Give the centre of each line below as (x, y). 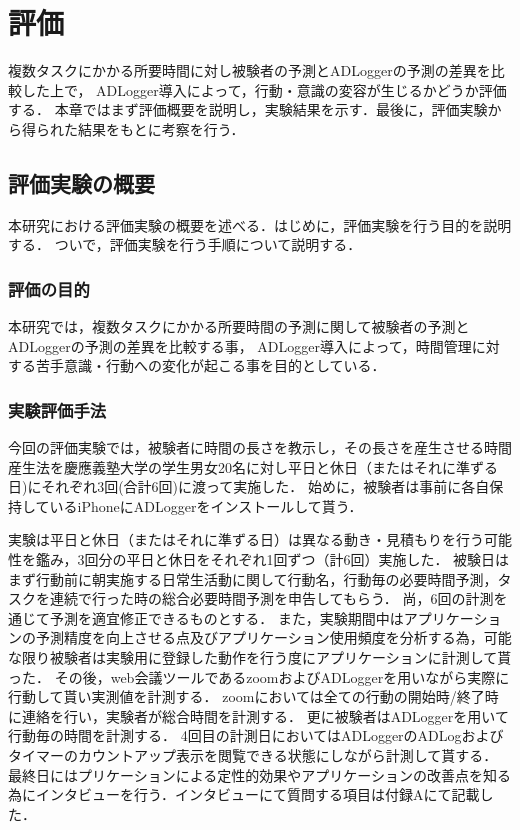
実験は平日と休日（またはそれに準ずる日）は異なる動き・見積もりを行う (246, 539)
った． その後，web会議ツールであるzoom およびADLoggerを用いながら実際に (259, 676)
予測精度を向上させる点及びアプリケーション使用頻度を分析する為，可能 (273, 637)
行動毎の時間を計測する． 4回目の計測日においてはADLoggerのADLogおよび (256, 735)
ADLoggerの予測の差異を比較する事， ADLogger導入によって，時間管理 (240, 345)
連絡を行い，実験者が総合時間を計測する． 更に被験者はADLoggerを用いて (265, 715)
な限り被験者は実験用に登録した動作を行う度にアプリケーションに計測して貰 (260, 657)
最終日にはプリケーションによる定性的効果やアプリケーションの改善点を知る (260, 774)
